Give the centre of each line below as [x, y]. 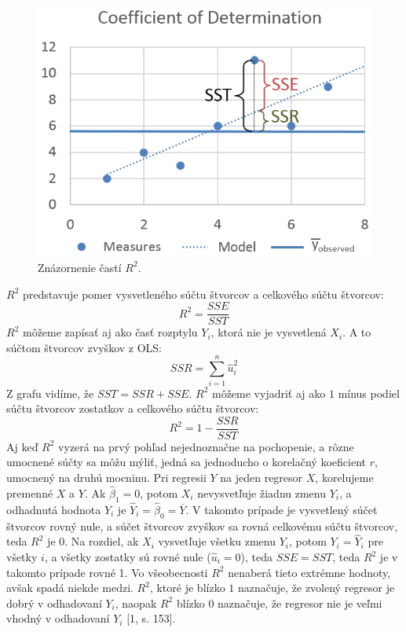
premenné [30, 492]
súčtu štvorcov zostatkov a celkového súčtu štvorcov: [133, 408]
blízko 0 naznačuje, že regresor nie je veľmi [279, 603]
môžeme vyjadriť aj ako [269, 393]
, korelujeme [344, 477]
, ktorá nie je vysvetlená [269, 332]
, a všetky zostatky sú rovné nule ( [128, 557]
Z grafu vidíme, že [50, 393]
